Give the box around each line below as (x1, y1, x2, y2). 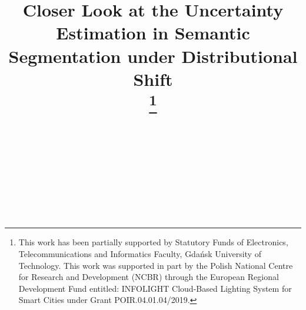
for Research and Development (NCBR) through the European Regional (18, 271, 279, 283)
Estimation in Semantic (56, 21, 250, 45)
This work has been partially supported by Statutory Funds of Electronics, (18, 236, 288, 248)
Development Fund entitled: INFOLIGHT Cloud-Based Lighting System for (18, 282, 292, 294)
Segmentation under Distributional (8, 44, 298, 68)
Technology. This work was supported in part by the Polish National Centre (18, 259, 293, 271)
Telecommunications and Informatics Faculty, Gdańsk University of (18, 247, 261, 259)
